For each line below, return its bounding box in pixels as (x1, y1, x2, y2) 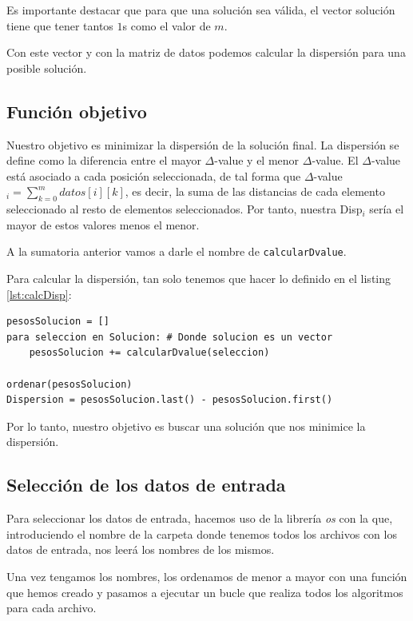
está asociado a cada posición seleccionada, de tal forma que (6, 167, 301, 184)
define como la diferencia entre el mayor (6, 152, 201, 169)
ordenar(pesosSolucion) (6, 378, 133, 390)
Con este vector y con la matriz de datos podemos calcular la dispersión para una (6, 44, 406, 61)
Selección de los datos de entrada (6, 472, 286, 497)
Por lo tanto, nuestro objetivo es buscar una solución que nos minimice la (6, 417, 366, 434)
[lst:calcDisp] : (6, 285, 72, 302)
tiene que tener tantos (6, 17, 113, 34)
